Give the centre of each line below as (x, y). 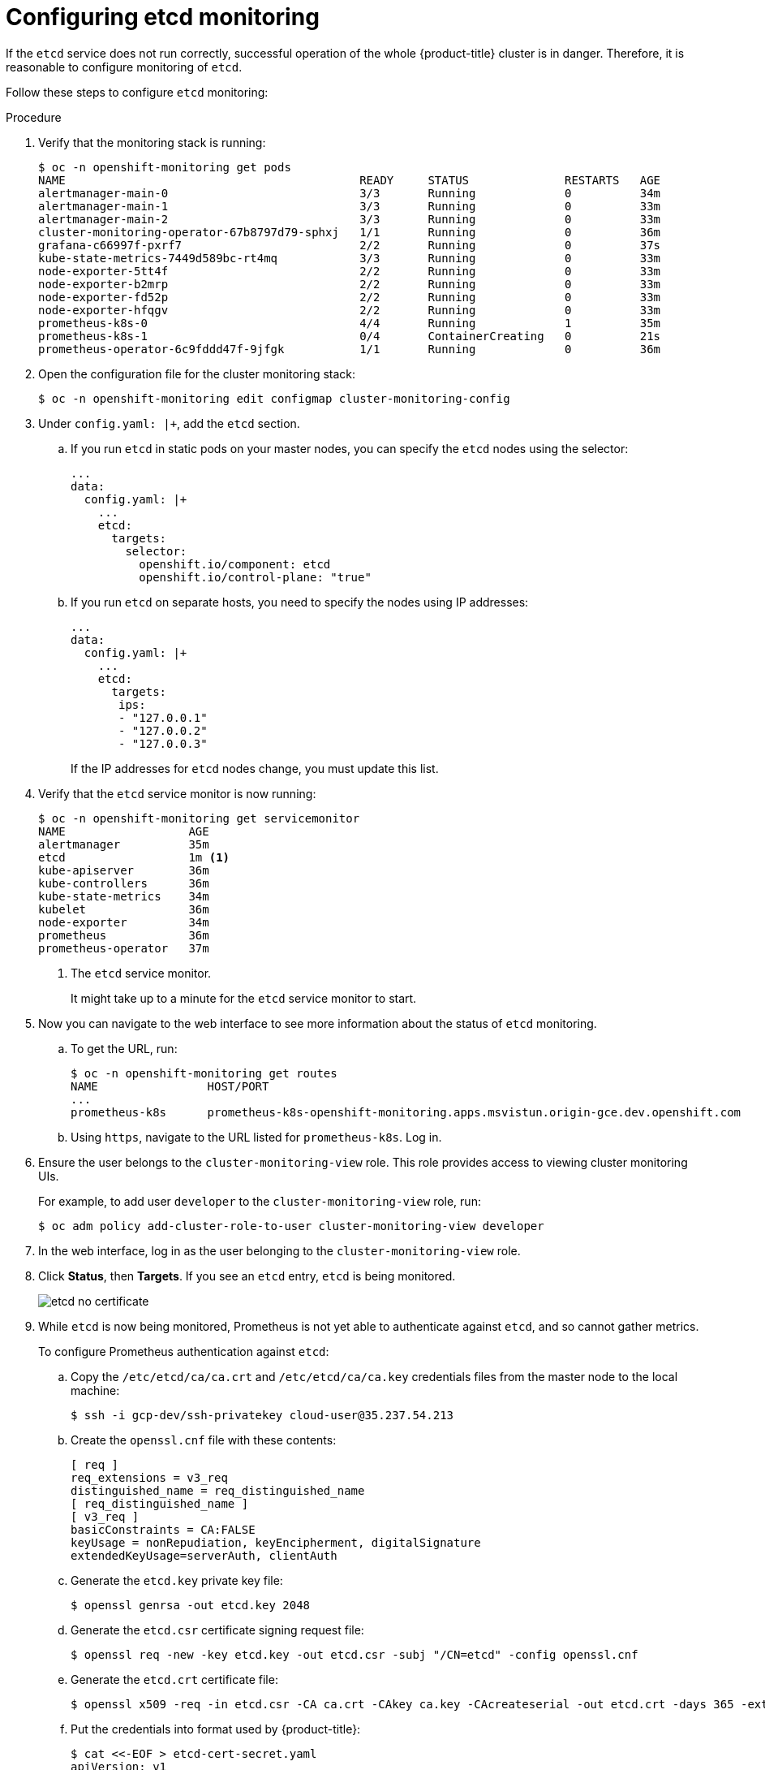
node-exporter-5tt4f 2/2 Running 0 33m (350, 271)
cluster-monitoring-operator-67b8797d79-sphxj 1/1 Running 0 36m (350, 232)
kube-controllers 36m (124, 883)
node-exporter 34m (124, 922)
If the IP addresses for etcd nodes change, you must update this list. (255, 768)
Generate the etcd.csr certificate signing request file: (217, 1630)
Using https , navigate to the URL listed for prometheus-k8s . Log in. (256, 1137)
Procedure (34, 117)
